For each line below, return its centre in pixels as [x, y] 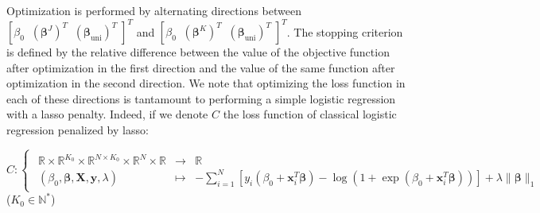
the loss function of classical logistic [310, 114]
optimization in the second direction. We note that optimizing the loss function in [206, 83]
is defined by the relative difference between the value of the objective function [198, 52]
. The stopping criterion [345, 31]
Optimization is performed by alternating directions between [154, 10]
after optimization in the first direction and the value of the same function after [201, 67]
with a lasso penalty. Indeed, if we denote [107, 114]
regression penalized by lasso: [78, 130]
